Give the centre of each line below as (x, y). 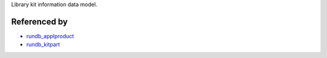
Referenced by (39, 21)
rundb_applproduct (50, 36)
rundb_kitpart (43, 45)
